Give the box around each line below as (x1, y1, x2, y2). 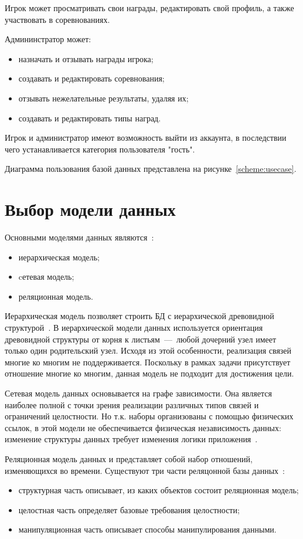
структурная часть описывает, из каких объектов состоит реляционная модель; (18, 484, 299, 496)
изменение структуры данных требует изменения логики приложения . (5, 433, 258, 445)
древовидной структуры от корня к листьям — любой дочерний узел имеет (5, 333, 277, 345)
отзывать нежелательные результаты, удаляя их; (18, 91, 189, 104)
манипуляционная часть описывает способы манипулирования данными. (18, 523, 277, 535)
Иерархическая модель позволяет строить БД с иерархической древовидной (5, 310, 274, 322)
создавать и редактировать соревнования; (18, 72, 165, 84)
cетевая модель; (18, 270, 74, 283)
